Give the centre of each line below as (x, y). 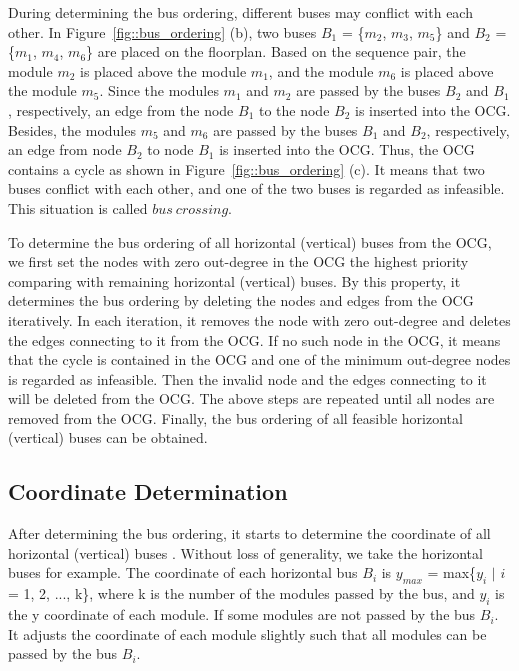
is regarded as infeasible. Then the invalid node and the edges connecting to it (247, 378)
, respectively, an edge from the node (121, 109)
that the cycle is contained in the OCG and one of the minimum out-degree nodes (259, 359)
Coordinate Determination (148, 491)
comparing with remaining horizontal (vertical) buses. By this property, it (234, 280)
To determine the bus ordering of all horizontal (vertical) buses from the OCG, (250, 241)
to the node (294, 109)
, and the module (321, 70)
